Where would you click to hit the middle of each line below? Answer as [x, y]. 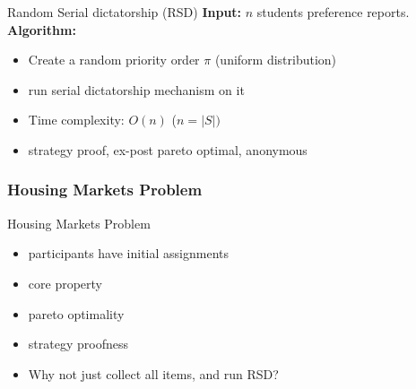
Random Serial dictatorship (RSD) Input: [125, 12]
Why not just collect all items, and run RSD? [153, 373]
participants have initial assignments [128, 253]
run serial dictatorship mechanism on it [136, 89]
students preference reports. [333, 12]
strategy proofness [78, 344]
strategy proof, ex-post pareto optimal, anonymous [168, 149]
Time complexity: [76, 120]
